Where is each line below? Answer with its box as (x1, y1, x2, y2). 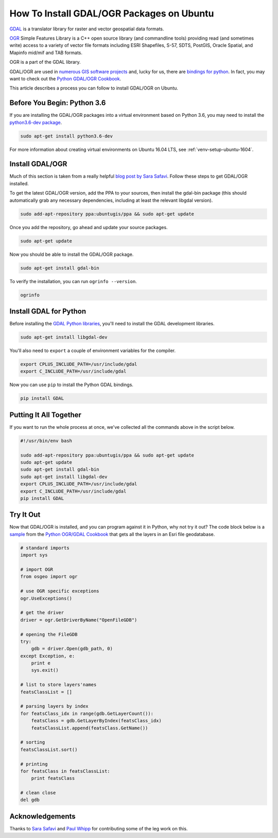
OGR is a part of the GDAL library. (9, 59, 81, 65)
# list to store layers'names (20, 682, 97, 688)
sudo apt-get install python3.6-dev (20, 133, 113, 139)
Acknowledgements (9, 812, 76, 820)
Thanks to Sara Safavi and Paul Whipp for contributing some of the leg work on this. (9, 825, 188, 831)
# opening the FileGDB (20, 631, 78, 637)
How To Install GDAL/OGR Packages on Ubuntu (9, 8, 214, 19)
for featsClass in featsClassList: (20, 768, 110, 774)
